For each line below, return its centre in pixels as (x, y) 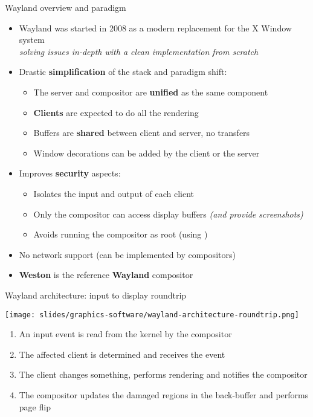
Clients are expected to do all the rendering (116, 112)
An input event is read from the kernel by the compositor (125, 334)
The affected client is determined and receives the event (122, 354)
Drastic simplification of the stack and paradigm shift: (123, 72)
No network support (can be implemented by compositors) (127, 254)
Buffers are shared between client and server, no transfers (142, 133)
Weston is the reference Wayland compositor (106, 275)
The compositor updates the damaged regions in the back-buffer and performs (164, 394)
